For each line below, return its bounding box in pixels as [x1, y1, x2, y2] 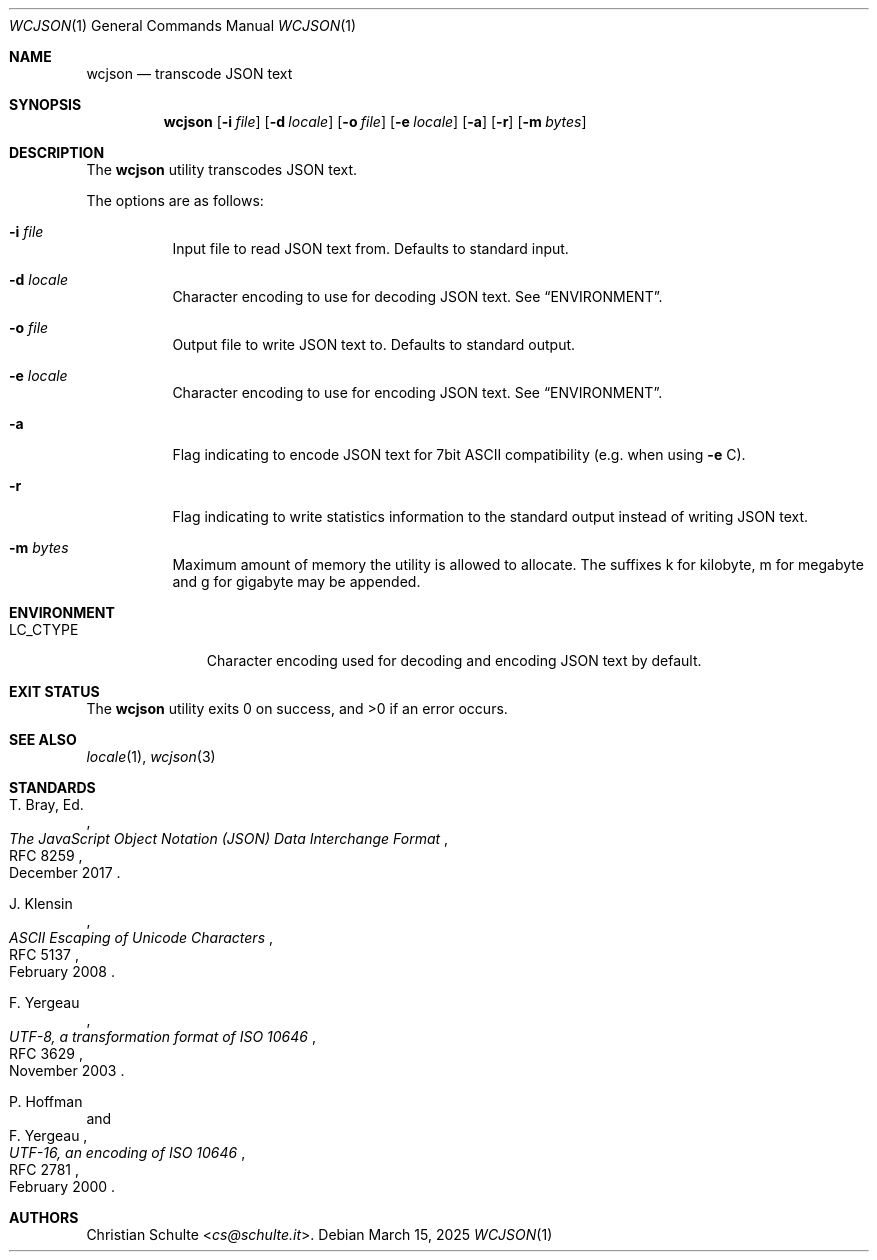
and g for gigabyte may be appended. [172, 573, 421, 590]
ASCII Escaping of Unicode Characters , [9, 929, 274, 946]
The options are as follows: [86, 192, 264, 209]
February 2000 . [9, 1178, 116, 1195]
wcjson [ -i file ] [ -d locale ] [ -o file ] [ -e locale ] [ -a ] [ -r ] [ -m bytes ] [163, 113, 587, 130]
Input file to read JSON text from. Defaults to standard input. [172, 240, 569, 257]
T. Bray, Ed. [9, 796, 84, 813]
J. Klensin [9, 895, 73, 912]
